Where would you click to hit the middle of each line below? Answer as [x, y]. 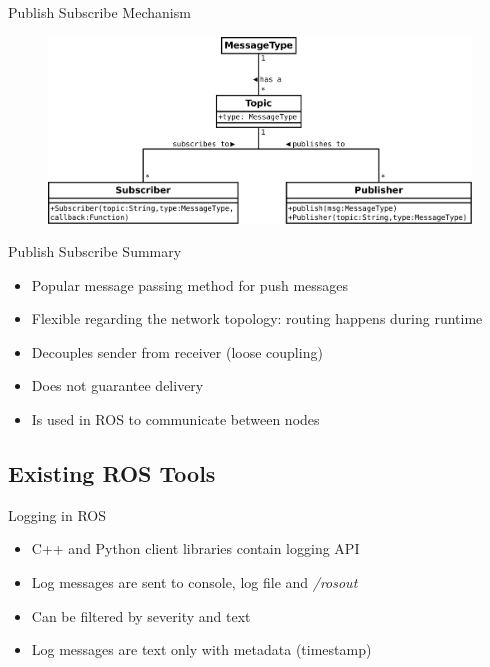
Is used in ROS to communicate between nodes [175, 419]
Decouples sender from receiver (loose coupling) [177, 351]
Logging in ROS [57, 514]
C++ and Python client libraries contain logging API [195, 548]
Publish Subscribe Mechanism [99, 12]
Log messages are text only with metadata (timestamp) [201, 649]
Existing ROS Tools [112, 473]
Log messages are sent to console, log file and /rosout [194, 582]
